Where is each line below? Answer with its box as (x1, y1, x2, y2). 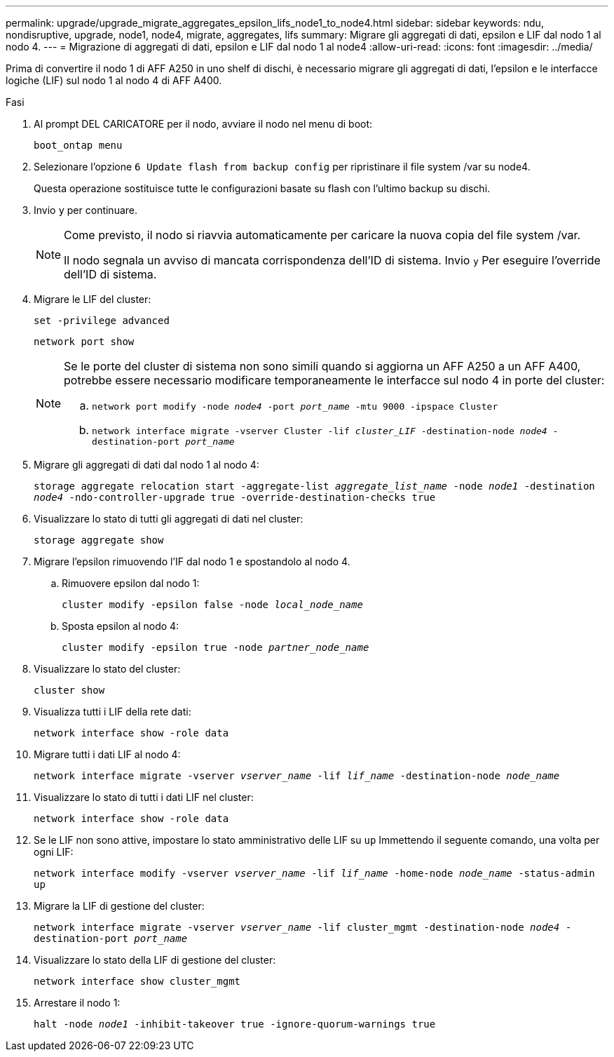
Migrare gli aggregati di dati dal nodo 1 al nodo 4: (34, 459, 259, 471)
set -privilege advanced (34, 315, 170, 326)
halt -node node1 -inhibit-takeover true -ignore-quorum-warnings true (34, 1018, 436, 1030)
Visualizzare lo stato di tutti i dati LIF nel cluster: (34, 791, 254, 803)
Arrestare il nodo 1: (34, 997, 121, 1009)
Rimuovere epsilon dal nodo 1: (62, 577, 200, 589)
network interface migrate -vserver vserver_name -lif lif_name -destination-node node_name (34, 770, 560, 781)
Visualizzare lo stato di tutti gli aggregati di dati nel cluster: (34, 513, 303, 525)
